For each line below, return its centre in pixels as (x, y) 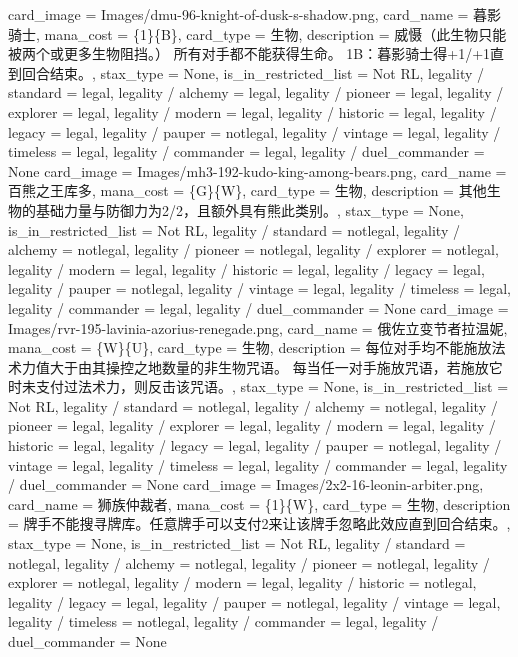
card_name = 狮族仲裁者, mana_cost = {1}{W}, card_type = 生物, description (259, 503)
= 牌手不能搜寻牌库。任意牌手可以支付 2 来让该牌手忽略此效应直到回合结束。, (259, 523)
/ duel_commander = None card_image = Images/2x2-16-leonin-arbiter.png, (246, 484)
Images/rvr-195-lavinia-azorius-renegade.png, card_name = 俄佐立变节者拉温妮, (258, 327)
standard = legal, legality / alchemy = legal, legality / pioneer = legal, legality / (256, 92)
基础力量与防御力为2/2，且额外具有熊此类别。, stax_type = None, (249, 209)
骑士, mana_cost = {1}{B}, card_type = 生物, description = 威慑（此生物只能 (257, 33)
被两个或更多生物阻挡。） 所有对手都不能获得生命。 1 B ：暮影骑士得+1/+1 (249, 53)
